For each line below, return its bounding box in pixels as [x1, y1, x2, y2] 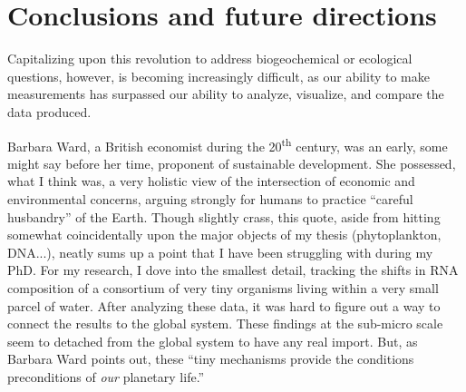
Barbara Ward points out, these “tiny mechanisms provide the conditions [7, 349, 414, 368]
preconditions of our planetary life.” [7, 367, 205, 386]
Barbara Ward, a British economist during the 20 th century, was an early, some [7, 133, 448, 155]
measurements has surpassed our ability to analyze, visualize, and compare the [7, 84, 444, 103]
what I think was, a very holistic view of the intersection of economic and [7, 171, 415, 191]
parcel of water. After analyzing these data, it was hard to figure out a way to [7, 296, 441, 315]
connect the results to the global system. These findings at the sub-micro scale [7, 314, 443, 333]
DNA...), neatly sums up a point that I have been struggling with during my [7, 242, 433, 261]
